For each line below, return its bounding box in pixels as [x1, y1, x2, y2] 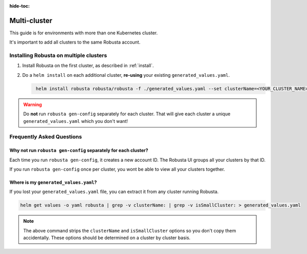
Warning [23, 101, 42, 108]
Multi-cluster [9, 16, 53, 25]
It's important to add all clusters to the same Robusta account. [9, 39, 141, 46]
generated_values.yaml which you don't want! [23, 118, 128, 124]
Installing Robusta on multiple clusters [9, 52, 107, 59]
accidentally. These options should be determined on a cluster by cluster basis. [23, 235, 191, 241]
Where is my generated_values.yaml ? [9, 179, 97, 185]
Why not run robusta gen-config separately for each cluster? [9, 147, 148, 154]
